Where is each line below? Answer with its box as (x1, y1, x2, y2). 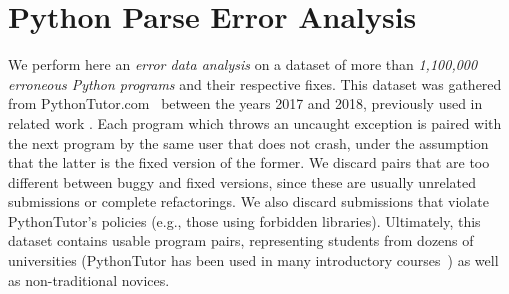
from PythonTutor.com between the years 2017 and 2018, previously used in (8, 93, 483, 114)
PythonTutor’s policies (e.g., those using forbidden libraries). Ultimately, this (8, 210, 481, 231)
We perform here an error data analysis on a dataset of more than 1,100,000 (8, 54, 478, 75)
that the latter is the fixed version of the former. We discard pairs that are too (8, 152, 490, 173)
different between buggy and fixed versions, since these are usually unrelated (8, 171, 476, 192)
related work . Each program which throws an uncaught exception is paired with (8, 112, 502, 133)
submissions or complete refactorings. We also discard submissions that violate (8, 191, 489, 212)
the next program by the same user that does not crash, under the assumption (8, 132, 489, 153)
